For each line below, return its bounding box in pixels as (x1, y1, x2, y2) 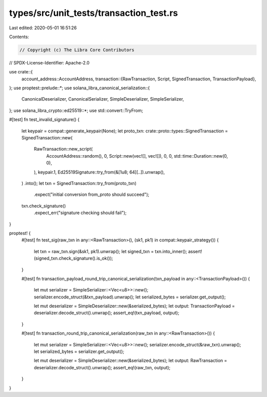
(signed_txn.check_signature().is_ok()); (34, 255, 113, 261)
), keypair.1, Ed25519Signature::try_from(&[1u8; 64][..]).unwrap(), (34, 169, 165, 175)
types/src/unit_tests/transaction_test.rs (9, 7, 178, 18)
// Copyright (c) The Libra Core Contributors (19, 47, 134, 53)
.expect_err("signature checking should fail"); (34, 210, 127, 216)
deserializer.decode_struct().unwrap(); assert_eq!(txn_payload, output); (34, 310, 179, 316)
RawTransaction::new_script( (34, 146, 93, 152)
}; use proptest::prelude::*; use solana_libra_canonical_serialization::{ (9, 85, 150, 91)
